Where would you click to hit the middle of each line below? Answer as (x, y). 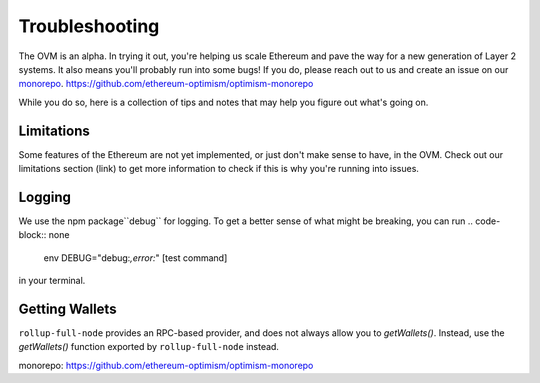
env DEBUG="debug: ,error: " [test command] (135, 257)
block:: (32, 235)
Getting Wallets (67, 308)
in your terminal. (52, 281)
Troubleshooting (89, 26)
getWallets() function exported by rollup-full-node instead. (149, 347)
